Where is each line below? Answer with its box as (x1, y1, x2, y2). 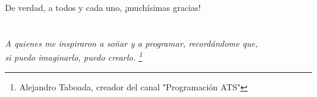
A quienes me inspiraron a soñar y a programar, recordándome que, (5, 36, 258, 49)
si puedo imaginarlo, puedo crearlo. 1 (5, 49, 143, 64)
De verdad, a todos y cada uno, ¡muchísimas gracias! (5, 1, 201, 13)
